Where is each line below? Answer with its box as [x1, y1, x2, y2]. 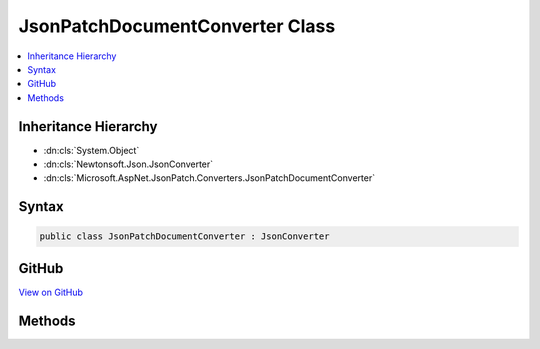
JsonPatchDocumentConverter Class [18, 15, 336, 37]
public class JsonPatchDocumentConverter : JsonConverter [39, 231, 330, 242]
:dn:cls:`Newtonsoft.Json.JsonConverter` [43, 158, 214, 170]
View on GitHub [18, 286, 84, 298]
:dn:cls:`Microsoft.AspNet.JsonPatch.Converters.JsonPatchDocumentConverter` [43, 172, 375, 184]
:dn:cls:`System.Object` [43, 144, 140, 156]
